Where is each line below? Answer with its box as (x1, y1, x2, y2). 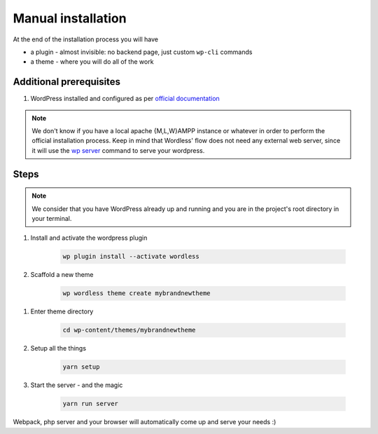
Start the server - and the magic (30, 381, 123, 389)
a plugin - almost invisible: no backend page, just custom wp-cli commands (30, 48, 253, 56)
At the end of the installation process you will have (13, 35, 159, 43)
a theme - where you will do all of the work (30, 57, 154, 66)
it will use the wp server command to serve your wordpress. (31, 146, 205, 154)
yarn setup (62, 363, 100, 371)
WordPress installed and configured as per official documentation (30, 95, 220, 103)
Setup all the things (30, 344, 87, 353)
